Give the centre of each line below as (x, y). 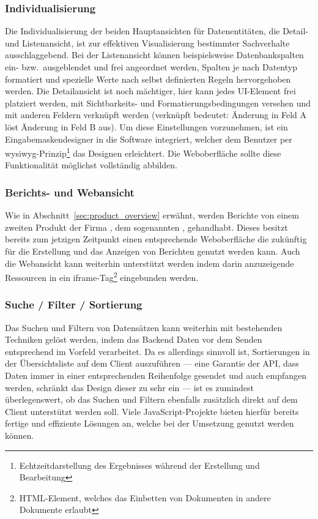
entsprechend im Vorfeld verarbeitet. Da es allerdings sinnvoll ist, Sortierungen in (157, 351)
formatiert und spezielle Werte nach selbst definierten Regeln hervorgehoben (148, 79)
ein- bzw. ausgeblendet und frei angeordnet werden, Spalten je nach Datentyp (151, 67)
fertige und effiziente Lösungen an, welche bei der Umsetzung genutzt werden (150, 423)
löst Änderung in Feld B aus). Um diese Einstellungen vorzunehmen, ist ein (146, 126)
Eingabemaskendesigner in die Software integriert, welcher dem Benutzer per (149, 139)
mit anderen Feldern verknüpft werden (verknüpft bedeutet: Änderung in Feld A (156, 115)
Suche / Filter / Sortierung (74, 304)
